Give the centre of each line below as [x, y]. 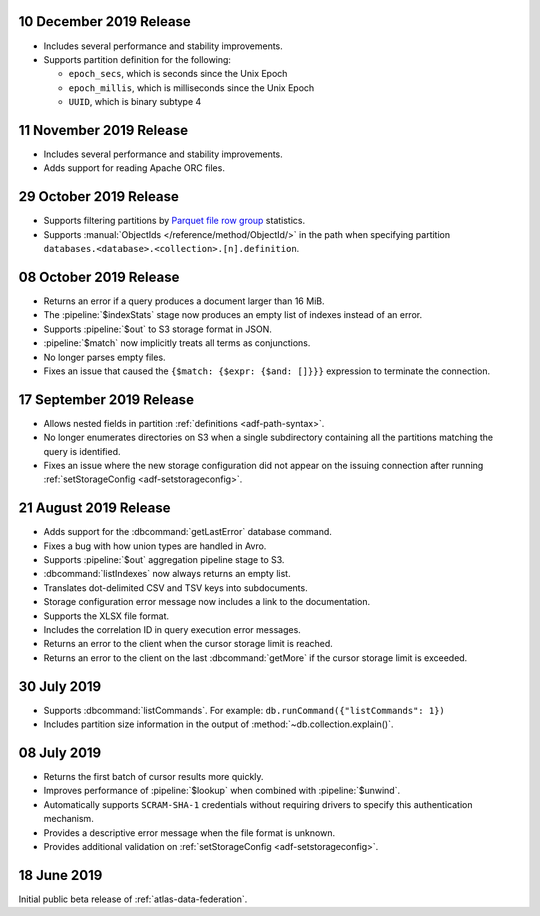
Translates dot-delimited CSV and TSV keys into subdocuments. [176, 587]
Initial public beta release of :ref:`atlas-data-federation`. [133, 899]
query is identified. [82, 451]
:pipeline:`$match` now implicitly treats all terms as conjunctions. [177, 343]
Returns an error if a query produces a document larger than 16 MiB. [184, 301]
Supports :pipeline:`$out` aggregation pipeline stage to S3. [164, 560]
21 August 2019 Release [94, 508]
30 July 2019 [60, 686]
